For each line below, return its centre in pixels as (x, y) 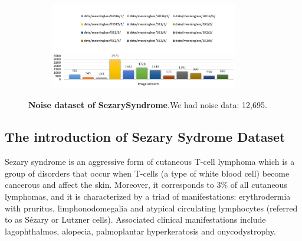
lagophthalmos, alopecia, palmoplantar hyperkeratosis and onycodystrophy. (140, 231)
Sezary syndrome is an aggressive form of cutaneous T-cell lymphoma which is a (150, 162)
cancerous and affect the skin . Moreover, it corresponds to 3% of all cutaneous (146, 185)
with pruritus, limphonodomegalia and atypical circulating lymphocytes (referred (151, 208)
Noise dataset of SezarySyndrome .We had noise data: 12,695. (148, 105)
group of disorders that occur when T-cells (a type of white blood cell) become (147, 173)
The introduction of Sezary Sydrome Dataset (145, 137)
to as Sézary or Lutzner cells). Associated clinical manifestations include (135, 219)
